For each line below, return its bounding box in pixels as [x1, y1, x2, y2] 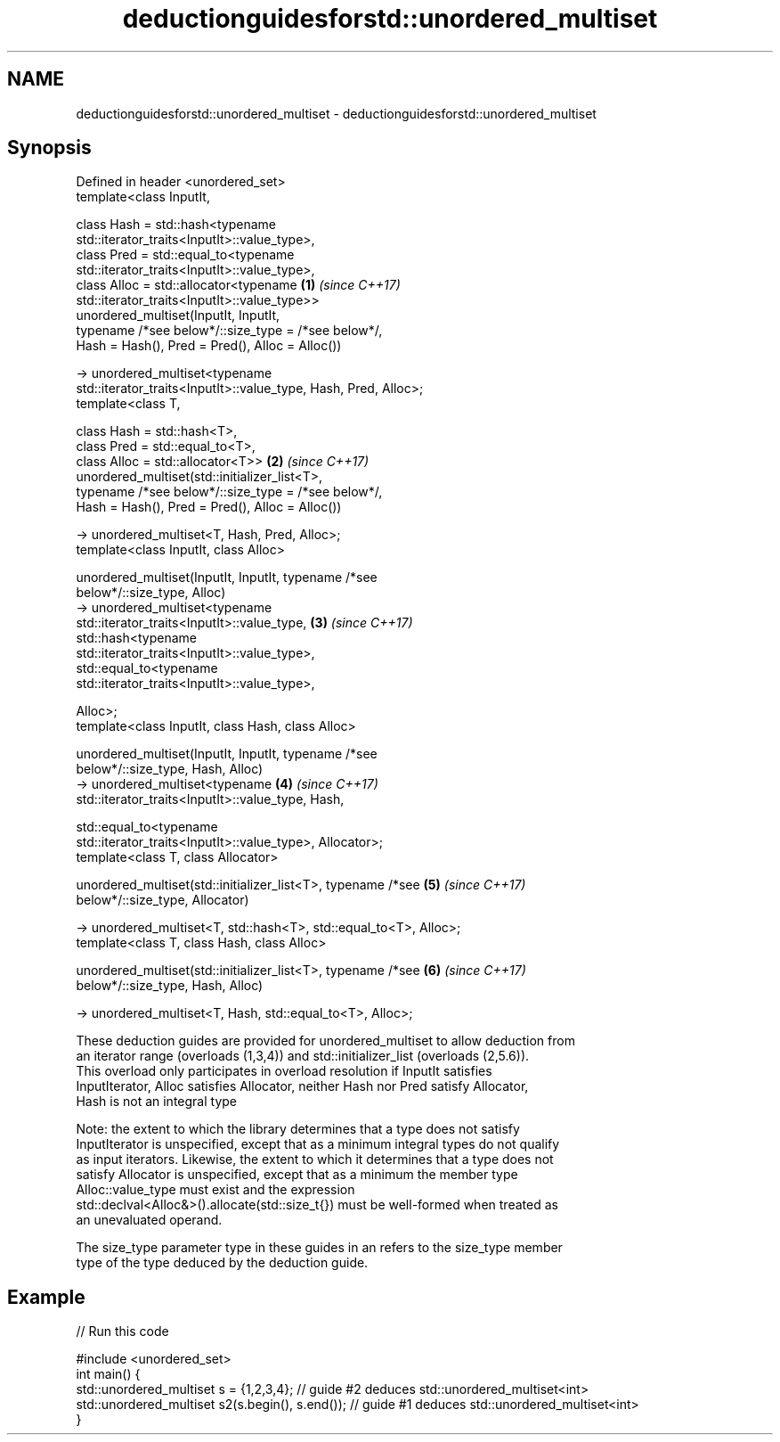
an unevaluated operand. [76, 1212, 223, 1228]
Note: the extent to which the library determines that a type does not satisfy [76, 1121, 520, 1137]
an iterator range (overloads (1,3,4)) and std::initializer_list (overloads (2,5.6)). [76, 1048, 530, 1064]
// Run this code [76, 1323, 169, 1340]
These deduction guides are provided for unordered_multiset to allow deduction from [76, 1033, 575, 1049]
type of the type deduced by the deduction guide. [76, 1255, 369, 1271]
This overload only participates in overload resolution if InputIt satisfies [76, 1063, 492, 1079]
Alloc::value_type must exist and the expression [76, 1182, 355, 1198]
